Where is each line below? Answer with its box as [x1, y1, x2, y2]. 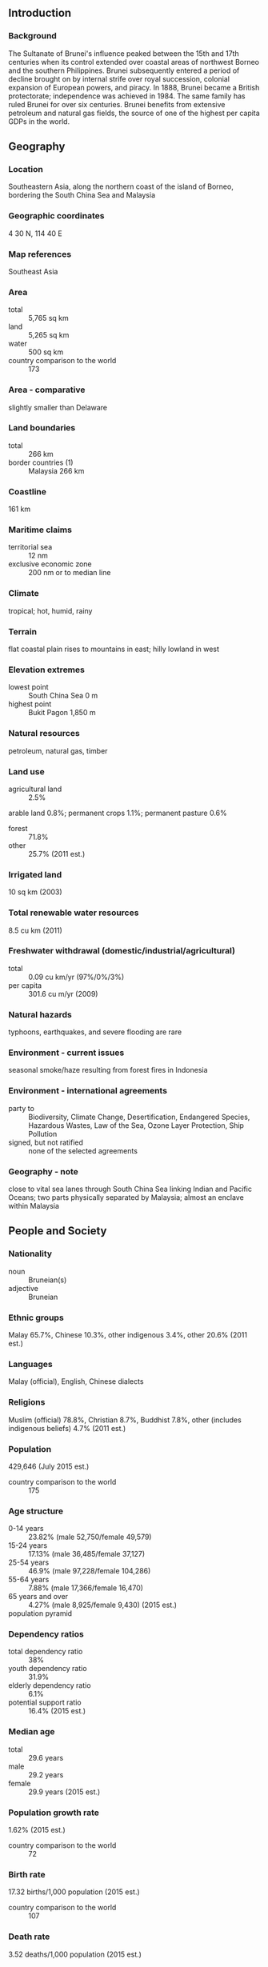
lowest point [8, 682, 50, 692]
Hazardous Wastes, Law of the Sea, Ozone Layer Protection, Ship [28, 1120, 244, 1130]
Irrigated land [8, 869, 62, 880]
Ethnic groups [8, 1312, 64, 1323]
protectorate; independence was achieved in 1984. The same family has [8, 91, 246, 101]
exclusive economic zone [8, 559, 92, 569]
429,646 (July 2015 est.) [8, 1461, 90, 1471]
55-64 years [8, 1575, 50, 1585]
